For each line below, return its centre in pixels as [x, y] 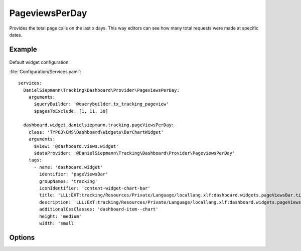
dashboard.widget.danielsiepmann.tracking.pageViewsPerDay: [99, 125]
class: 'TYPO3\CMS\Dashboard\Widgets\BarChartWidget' [96, 132]
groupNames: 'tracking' [68, 181]
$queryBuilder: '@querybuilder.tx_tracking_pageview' [101, 104]
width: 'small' [58, 223]
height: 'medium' [61, 216]
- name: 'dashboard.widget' [68, 167]
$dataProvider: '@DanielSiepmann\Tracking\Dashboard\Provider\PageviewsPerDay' [134, 153]
